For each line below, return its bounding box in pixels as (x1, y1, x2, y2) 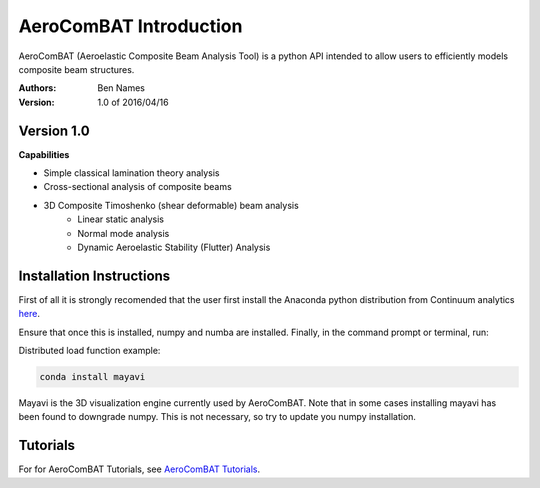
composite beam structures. (18, 63, 135, 75)
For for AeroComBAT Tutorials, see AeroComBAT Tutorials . (18, 463, 260, 475)
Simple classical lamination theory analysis (43, 167, 220, 179)
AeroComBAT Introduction (18, 15, 243, 37)
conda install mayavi (39, 371, 146, 383)
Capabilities (18, 148, 70, 160)
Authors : (18, 82, 57, 94)
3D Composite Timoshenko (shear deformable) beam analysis (43, 199, 299, 211)
